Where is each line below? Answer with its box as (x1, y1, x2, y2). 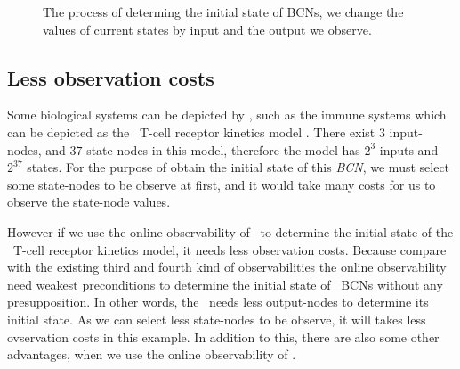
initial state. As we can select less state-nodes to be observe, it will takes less (7, 309, 426, 328)
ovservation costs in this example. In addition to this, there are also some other (7, 327, 440, 346)
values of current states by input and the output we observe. (43, 20, 372, 38)
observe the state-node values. (7, 193, 171, 211)
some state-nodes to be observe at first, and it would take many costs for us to (7, 175, 436, 193)
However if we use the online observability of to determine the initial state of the (7, 222, 454, 241)
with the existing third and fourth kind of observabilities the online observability (7, 258, 447, 276)
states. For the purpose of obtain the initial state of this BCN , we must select (27, 158, 450, 176)
